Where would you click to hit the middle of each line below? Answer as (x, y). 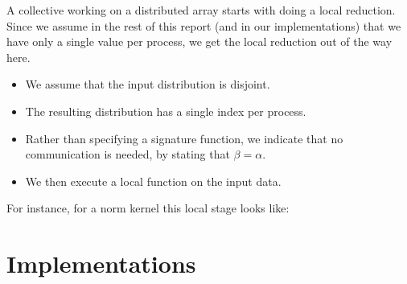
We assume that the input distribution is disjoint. (148, 84)
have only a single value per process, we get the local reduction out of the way (199, 41)
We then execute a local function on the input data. (153, 181)
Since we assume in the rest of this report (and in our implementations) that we (204, 25)
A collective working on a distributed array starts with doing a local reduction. (201, 10)
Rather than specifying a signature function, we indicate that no (184, 138)
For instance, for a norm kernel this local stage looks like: (148, 208)
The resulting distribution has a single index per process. (166, 111)
